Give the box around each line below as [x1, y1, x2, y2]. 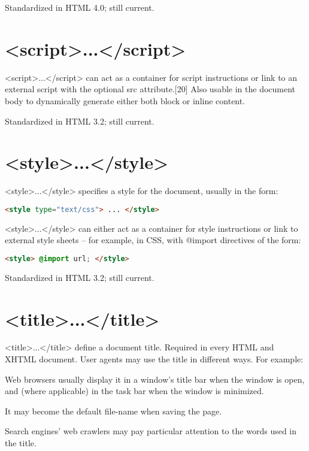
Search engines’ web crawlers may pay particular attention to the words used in [5, 425, 297, 437]
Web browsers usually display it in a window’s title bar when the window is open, [5, 373, 305, 385]
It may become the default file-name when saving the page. [5, 404, 222, 417]
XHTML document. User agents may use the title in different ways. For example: [5, 353, 304, 365]
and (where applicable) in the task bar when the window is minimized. [5, 385, 264, 397]
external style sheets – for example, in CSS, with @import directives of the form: [5, 234, 301, 246]
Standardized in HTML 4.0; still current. [5, 1, 154, 13]
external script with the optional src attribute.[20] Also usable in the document [5, 83, 296, 95]
